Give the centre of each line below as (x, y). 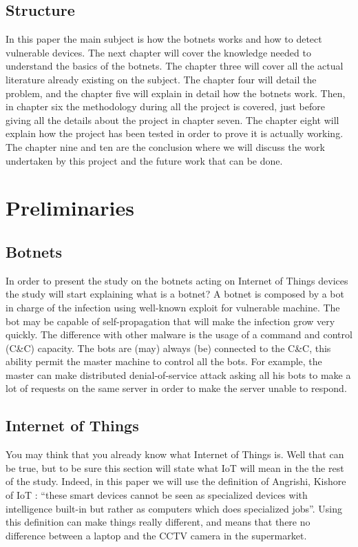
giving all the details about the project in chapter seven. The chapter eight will (172, 120)
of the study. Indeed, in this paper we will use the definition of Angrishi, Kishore (176, 481)
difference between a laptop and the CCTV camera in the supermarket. (156, 535)
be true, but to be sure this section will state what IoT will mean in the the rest (175, 467)
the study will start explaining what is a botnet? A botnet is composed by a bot (175, 294)
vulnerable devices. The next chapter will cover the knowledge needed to (158, 52)
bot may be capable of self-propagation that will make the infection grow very (170, 321)
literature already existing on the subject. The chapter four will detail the (161, 79)
